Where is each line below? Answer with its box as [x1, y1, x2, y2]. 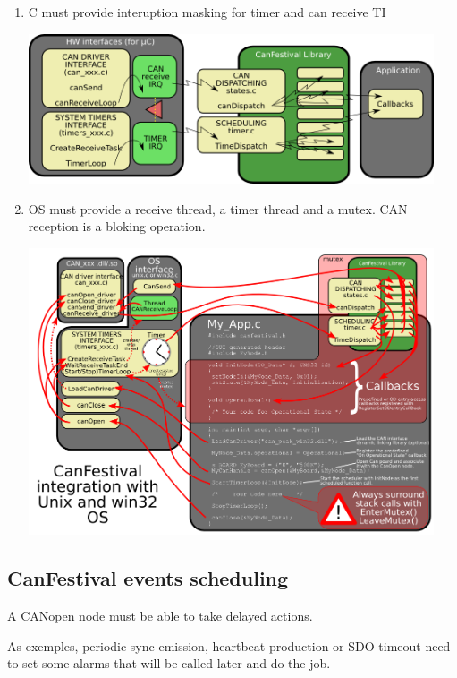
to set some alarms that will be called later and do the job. [7, 654, 331, 673]
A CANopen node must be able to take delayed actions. [7, 606, 313, 625]
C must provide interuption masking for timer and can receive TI [28, 3, 386, 21]
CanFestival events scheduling [7, 564, 289, 592]
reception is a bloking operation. [28, 217, 206, 236]
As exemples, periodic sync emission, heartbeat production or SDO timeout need [7, 636, 451, 655]
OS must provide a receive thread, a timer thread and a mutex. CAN [28, 199, 408, 218]
